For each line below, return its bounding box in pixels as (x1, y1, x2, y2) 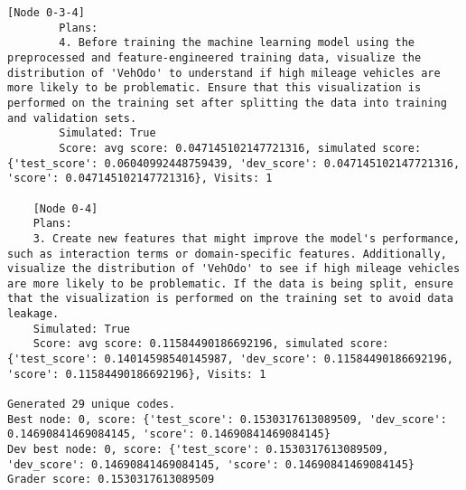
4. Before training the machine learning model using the (59, 36, 415, 50)
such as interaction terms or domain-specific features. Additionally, (7, 247, 447, 260)
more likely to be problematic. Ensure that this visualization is (7, 81, 422, 95)
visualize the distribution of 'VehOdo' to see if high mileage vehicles (7, 262, 461, 276)
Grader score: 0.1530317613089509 (7, 473, 215, 486)
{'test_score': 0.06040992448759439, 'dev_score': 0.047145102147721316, (7, 156, 461, 170)
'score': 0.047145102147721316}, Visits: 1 (7, 172, 273, 185)
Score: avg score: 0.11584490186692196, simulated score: (33, 337, 389, 351)
